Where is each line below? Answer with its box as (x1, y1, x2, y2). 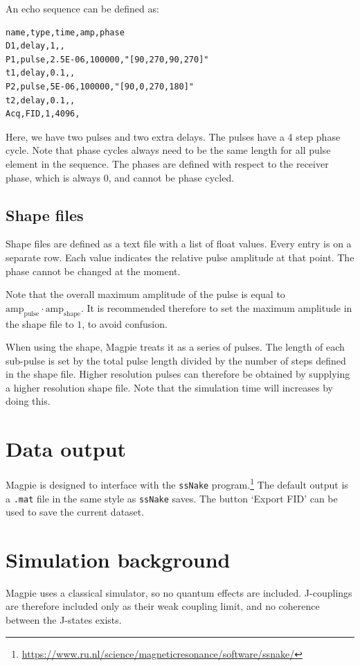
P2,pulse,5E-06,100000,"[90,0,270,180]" (6, 81, 195, 91)
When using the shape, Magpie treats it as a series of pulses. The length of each (6, 340, 345, 354)
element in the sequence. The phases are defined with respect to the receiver (6, 156, 329, 170)
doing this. (6, 394, 51, 408)
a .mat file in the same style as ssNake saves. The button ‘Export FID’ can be (6, 491, 338, 505)
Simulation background (6, 545, 231, 573)
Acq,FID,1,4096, (6, 109, 80, 119)
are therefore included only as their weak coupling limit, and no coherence (6, 599, 320, 613)
